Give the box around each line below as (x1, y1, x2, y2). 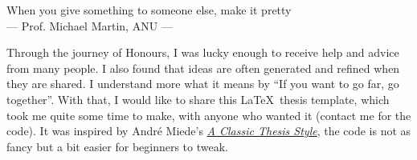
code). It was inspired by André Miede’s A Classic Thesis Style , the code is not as (6, 122, 411, 139)
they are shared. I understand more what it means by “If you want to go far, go (6, 75, 399, 92)
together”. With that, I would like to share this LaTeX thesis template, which (6, 90, 390, 107)
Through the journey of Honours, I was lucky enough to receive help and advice (6, 44, 399, 61)
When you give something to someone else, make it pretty (6, 2, 292, 18)
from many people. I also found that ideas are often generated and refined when (6, 59, 400, 76)
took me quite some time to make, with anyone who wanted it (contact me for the (6, 106, 411, 123)
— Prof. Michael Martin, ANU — (6, 17, 173, 34)
